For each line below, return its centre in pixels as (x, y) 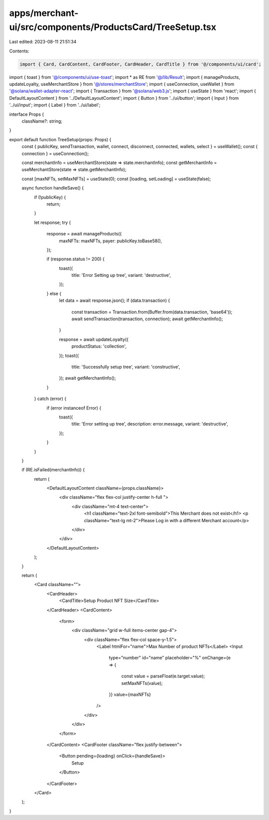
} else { (54, 293)
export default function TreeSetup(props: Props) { (60, 139)
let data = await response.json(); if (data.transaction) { (115, 301)
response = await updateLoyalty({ (94, 339)
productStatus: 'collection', (99, 346)
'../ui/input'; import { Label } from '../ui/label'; (55, 105)
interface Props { (27, 114)
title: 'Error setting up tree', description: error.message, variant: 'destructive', (150, 424)
